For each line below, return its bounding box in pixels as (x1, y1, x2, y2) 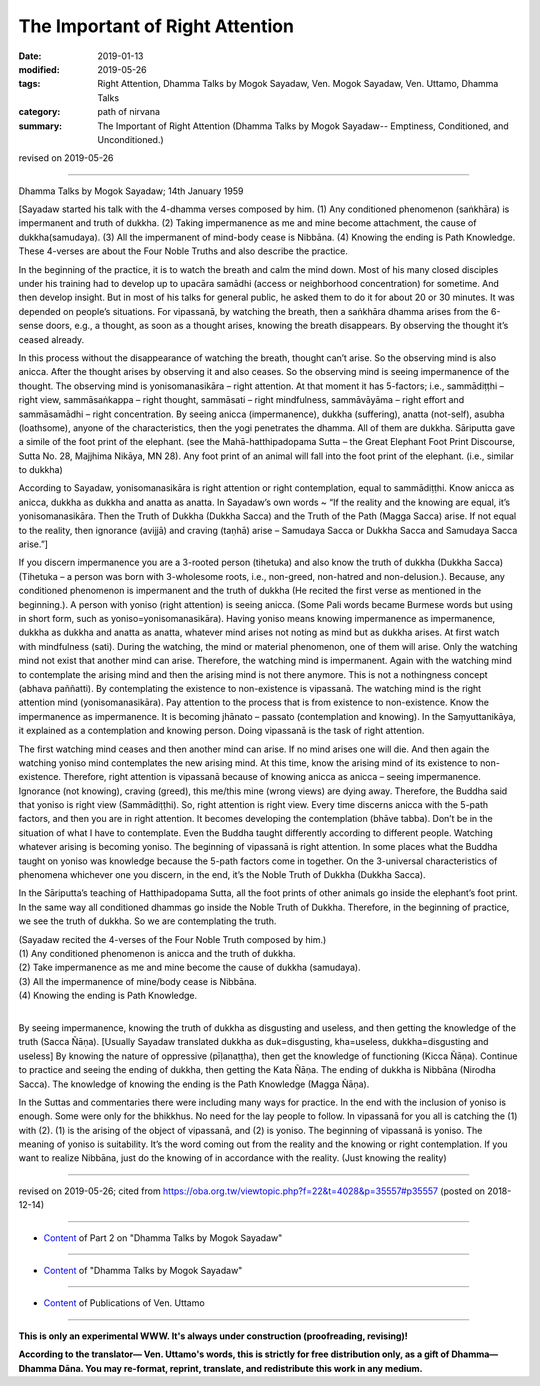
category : (18, 106, 61, 118)
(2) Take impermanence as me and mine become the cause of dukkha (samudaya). (18, 961, 362, 974)
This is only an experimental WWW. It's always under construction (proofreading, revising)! (18, 1330, 409, 1342)
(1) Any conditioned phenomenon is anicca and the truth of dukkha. (18, 947, 296, 959)
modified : (18, 63, 60, 75)
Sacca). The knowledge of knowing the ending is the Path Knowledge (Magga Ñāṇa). (18, 1078, 370, 1090)
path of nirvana (97, 106, 160, 118)
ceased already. (18, 333, 85, 345)
